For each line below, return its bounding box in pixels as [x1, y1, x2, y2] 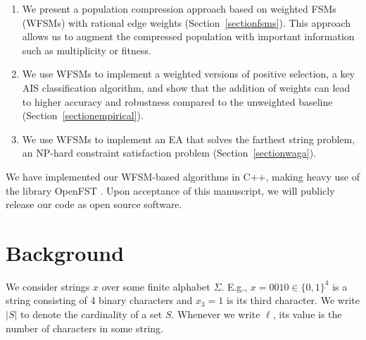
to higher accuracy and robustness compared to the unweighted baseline [22, 94, 333, 109]
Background [6, 238, 125, 267]
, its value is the [272, 307, 342, 322]
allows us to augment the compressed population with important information [22, 29, 355, 44]
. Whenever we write [171, 307, 260, 322]
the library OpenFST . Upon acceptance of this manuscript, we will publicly [6, 183, 335, 198]
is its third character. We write [227, 293, 360, 308]
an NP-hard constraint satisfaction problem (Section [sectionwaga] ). [22, 145, 316, 160]
